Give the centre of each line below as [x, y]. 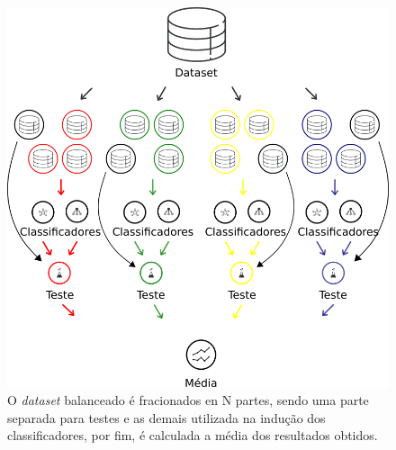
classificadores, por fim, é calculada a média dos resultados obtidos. [193, 435]
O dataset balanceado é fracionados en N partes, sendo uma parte [188, 400]
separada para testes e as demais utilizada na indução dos [166, 417]
